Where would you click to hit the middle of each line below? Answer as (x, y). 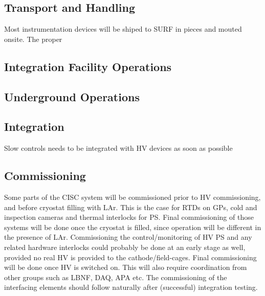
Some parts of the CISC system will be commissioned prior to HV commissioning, (132, 197)
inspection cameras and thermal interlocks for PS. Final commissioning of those (129, 217)
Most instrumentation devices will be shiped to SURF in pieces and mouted (123, 29)
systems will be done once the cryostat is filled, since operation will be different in (133, 227)
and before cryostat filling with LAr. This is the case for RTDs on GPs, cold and (131, 207)
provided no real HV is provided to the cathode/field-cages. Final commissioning (130, 257)
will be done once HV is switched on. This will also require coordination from (126, 267)
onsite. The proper (33, 39)
